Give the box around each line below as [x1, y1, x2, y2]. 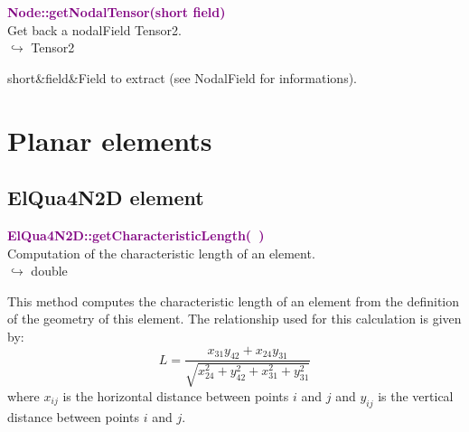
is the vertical [378, 386, 454, 405]
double [31, 261, 68, 280]
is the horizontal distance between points [62, 386, 289, 405]
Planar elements [7, 121, 212, 158]
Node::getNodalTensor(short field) [7, 3, 226, 21]
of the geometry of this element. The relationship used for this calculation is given [7, 309, 462, 328]
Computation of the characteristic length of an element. [7, 243, 315, 262]
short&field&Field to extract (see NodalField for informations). [7, 68, 357, 87]
